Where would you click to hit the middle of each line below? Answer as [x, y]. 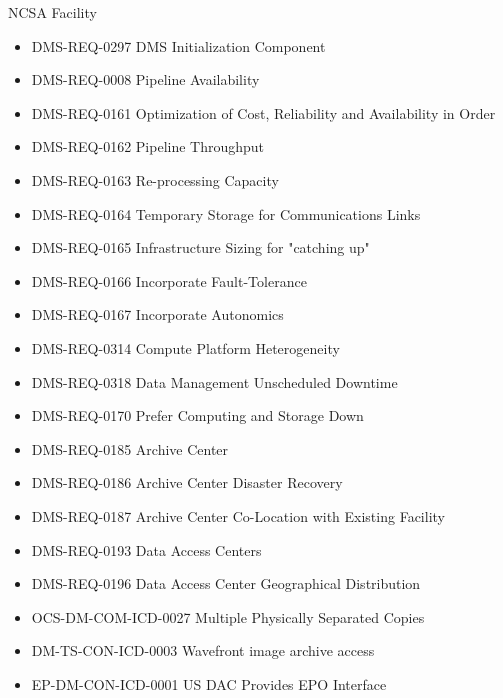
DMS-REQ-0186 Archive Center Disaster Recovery [187, 482]
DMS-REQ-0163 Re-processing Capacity [155, 179]
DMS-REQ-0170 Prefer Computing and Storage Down [197, 415]
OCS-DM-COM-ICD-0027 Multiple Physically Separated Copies [228, 616]
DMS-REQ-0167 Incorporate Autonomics [157, 314]
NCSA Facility [52, 12]
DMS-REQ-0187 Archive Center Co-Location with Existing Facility [238, 515]
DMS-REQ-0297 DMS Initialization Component [178, 45]
